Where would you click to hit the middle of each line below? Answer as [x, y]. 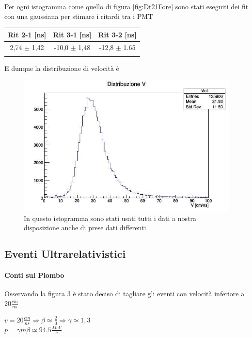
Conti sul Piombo [34, 275]
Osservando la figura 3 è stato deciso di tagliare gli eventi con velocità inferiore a [125, 294]
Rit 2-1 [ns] [27, 34]
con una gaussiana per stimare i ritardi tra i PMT [79, 16]
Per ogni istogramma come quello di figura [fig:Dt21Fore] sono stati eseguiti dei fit [126, 6]
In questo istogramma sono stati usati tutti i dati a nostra [110, 218]
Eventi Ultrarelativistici [65, 254]
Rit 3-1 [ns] [72, 34]
